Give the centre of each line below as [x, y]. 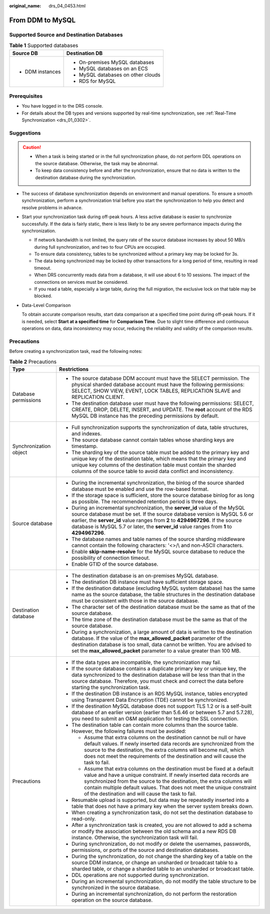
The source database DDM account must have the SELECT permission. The [161, 378]
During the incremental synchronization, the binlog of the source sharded [158, 483]
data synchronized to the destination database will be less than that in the [158, 675]
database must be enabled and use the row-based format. [140, 489]
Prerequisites [26, 96]
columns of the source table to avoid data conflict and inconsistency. [153, 471]
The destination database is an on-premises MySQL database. [145, 576]
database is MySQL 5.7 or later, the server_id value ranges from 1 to [152, 527]
